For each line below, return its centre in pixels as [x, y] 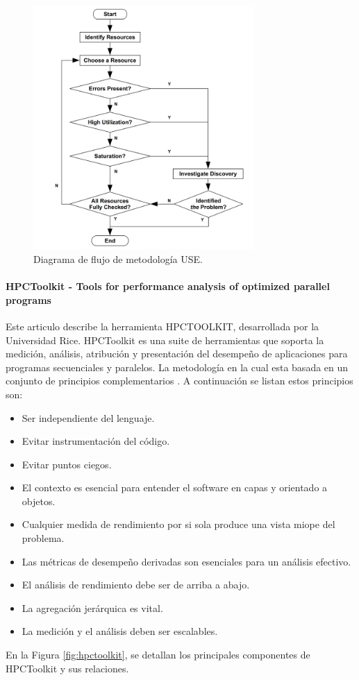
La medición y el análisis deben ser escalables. [120, 631]
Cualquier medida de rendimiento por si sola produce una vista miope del [178, 524]
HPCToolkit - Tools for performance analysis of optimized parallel [168, 286]
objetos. [39, 501]
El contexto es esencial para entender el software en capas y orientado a [175, 487]
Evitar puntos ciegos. [67, 464]
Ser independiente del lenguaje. [88, 417]
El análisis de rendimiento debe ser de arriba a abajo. [136, 585]
